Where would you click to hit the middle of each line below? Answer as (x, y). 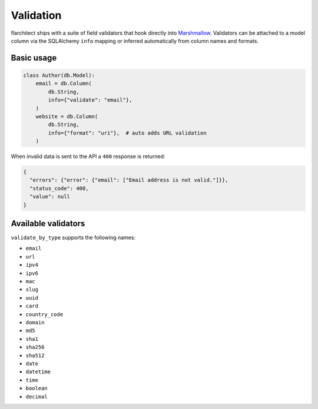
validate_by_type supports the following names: (73, 237)
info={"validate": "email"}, (90, 100)
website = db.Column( (67, 116)
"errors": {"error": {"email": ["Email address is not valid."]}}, (129, 180)
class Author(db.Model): (59, 75)
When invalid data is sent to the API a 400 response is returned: (88, 156)
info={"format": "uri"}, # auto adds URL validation (127, 133)
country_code (44, 314)
